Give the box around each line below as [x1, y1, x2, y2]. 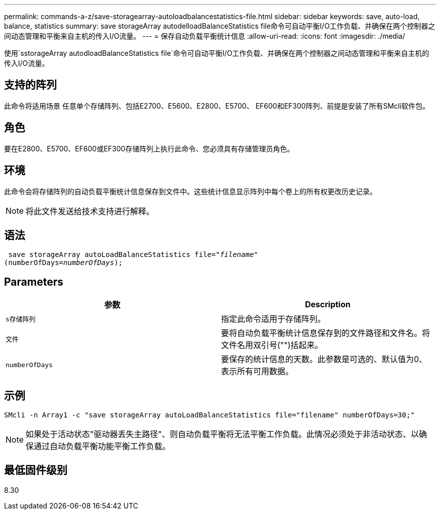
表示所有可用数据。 [221, 366, 294, 377]
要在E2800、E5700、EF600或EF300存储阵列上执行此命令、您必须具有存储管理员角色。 [4, 144, 294, 153]
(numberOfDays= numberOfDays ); [4, 259, 123, 267]
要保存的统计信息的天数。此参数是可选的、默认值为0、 [221, 354, 427, 365]
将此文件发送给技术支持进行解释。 [26, 206, 155, 216]
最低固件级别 [4, 464, 67, 477]
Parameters [4, 275, 63, 288]
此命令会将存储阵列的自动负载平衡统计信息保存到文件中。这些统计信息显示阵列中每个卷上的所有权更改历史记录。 [4, 187, 377, 196]
